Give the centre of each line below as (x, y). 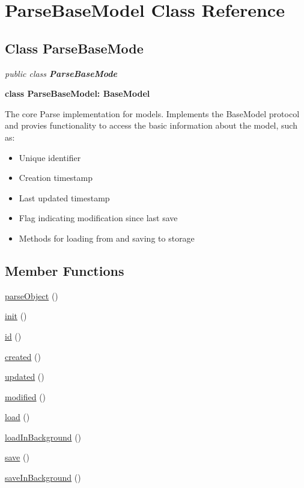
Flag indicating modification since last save (98, 218)
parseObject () (32, 295)
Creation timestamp (56, 178)
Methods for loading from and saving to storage (107, 238)
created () (23, 356)
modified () (26, 396)
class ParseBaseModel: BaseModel (78, 93)
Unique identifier (50, 157)
